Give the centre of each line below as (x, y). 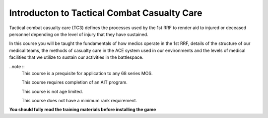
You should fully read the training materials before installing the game (83, 110)
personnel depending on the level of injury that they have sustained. (79, 34)
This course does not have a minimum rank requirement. (79, 101)
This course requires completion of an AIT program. (74, 82)
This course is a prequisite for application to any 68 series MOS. (87, 73)
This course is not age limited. (52, 91)
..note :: (17, 66)
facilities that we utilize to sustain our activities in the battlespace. (76, 57)
